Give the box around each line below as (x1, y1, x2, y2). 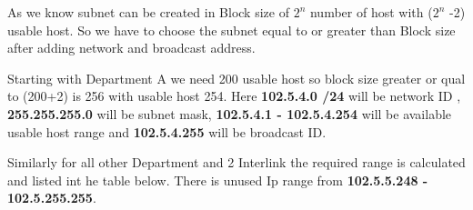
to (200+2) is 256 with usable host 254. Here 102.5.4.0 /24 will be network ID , (7, 86, 461, 105)
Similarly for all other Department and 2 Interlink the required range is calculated (7, 153, 466, 172)
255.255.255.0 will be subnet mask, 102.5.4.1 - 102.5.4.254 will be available (7, 104, 452, 123)
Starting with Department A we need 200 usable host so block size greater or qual (7, 68, 466, 87)
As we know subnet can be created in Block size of (7, 3, 289, 21)
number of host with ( (309, 3, 433, 21)
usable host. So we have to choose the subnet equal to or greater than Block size (7, 20, 456, 39)
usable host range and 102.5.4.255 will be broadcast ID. (7, 122, 327, 141)
